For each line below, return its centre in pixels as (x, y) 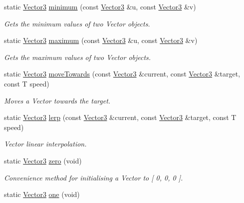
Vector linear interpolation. (45, 144)
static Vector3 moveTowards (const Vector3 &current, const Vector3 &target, (122, 74)
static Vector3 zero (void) (43, 160)
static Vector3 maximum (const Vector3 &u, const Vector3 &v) (101, 40)
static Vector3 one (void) (42, 194)
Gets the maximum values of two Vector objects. (78, 57)
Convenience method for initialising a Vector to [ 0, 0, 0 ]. (94, 177)
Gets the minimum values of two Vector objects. (77, 23)
